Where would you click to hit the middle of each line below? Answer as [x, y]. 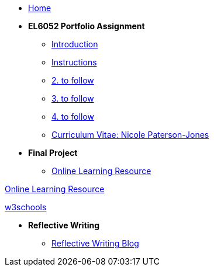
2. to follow [73, 80]
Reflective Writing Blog [95, 243]
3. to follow [73, 98]
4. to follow [73, 117]
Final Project [53, 153]
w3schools [26, 207]
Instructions [74, 62]
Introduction [75, 44]
